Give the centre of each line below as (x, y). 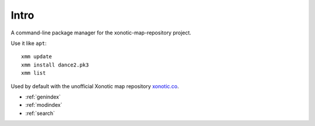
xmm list (34, 73)
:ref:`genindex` (43, 97)
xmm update (37, 57)
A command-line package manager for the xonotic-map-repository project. (101, 33)
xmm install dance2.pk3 (55, 65)
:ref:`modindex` (44, 105)
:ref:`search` (40, 113)
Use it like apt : (29, 43)
